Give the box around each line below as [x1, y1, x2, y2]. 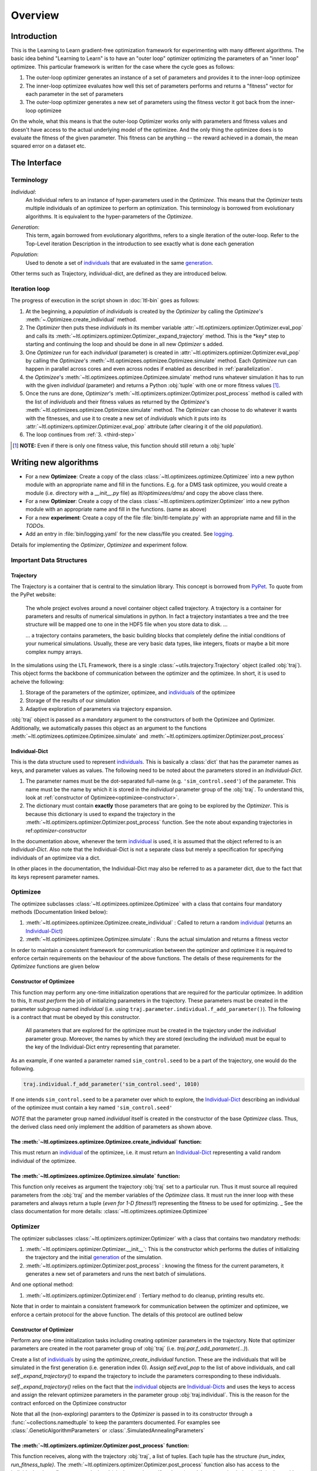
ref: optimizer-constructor [25, 827, 87, 834]
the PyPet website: [11, 591, 56, 598]
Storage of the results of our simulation [25, 697, 120, 704]
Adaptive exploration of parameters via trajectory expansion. [25, 705, 173, 712]
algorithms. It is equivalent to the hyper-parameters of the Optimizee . [25, 212, 193, 220]
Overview [11, 9, 59, 22]
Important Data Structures [11, 556, 87, 564]
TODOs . [25, 522, 45, 530]
